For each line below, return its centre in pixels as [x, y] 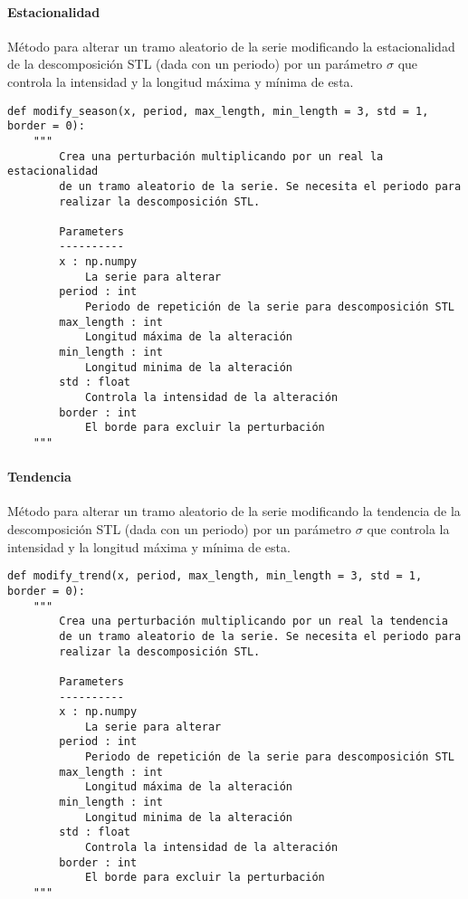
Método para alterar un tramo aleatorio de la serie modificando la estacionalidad [231, 46]
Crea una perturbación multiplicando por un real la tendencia [253, 622]
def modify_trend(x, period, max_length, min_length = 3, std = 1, [215, 576]
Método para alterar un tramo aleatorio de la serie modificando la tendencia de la [234, 511]
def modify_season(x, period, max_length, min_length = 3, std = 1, [218, 111]
